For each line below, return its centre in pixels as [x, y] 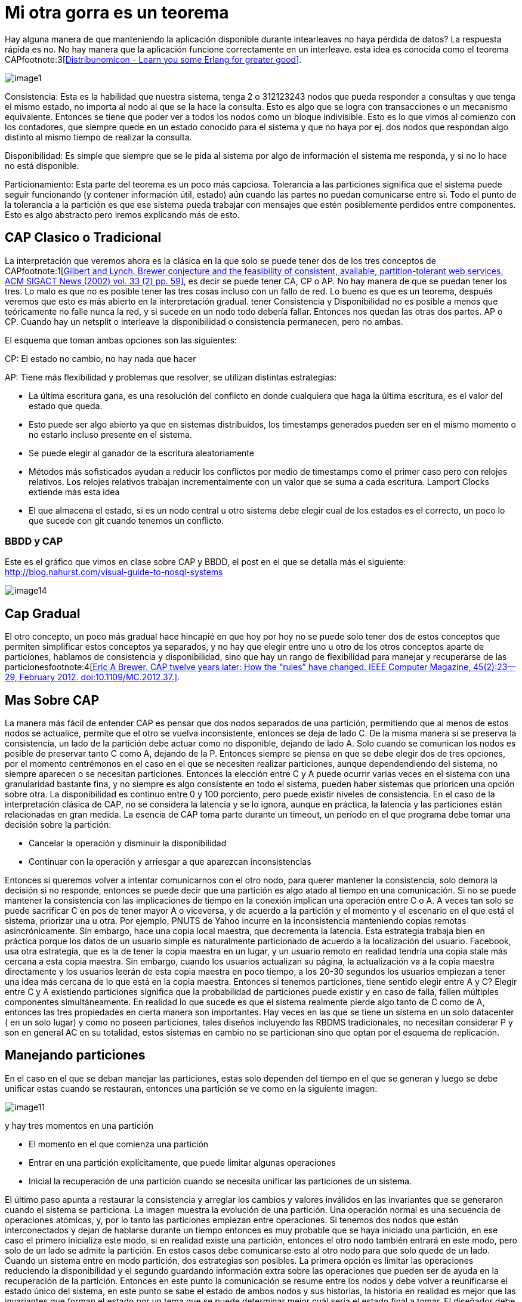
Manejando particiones [75, 1055]
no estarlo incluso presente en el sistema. [110, 434]
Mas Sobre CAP [52, 700]
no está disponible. [42, 165]
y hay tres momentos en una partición [79, 1125]
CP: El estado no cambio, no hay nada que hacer [101, 358]
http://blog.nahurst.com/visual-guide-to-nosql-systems [114, 572]
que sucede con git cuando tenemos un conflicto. [126, 520]
